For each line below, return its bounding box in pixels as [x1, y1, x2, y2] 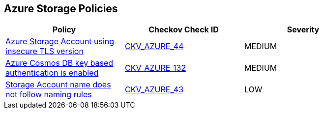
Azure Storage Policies [4, 2, 118, 15]
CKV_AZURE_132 [124, 63, 186, 73]
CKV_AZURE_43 [124, 85, 184, 95]
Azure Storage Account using [5, 36, 115, 47]
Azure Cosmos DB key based [5, 58, 114, 68]
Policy [52, 25, 76, 35]
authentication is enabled [5, 68, 99, 78]
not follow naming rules [5, 89, 92, 100]
